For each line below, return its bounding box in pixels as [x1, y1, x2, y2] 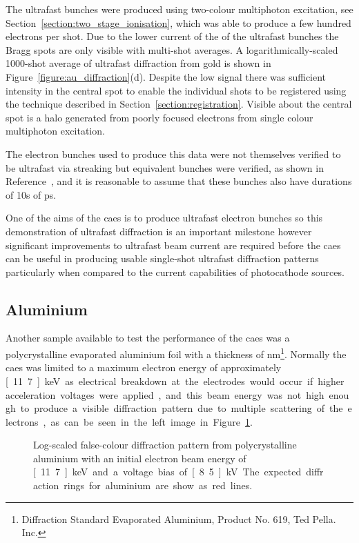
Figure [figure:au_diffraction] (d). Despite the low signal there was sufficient [6, 69, 327, 83]
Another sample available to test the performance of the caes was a [6, 330, 290, 345]
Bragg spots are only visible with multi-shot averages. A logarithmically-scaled [6, 42, 338, 57]
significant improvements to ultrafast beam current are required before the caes [6, 237, 341, 252]
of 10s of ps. [6, 187, 57, 201]
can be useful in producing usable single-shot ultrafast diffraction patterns [6, 251, 319, 266]
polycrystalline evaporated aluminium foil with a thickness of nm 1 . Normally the [6, 345, 347, 361]
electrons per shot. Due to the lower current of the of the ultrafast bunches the [6, 29, 339, 43]
